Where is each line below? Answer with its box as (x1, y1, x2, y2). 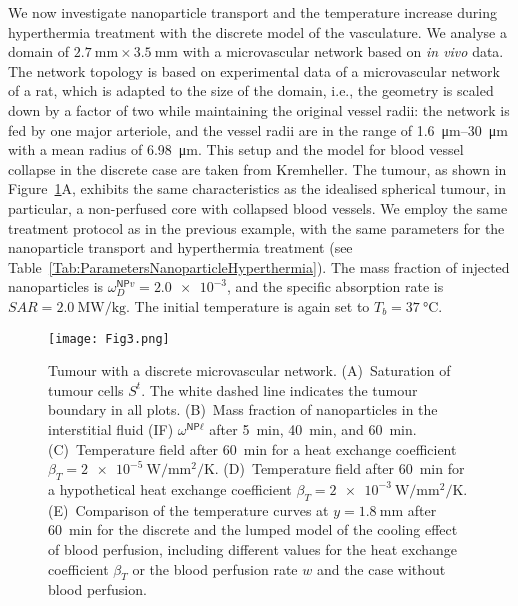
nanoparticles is (8, 276, 104, 297)
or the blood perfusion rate (132, 558, 298, 579)
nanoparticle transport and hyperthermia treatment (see (8, 237, 353, 258)
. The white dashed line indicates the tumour (141, 379, 418, 400)
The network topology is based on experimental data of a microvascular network (8, 60, 500, 81)
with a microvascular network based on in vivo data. (182, 41, 504, 62)
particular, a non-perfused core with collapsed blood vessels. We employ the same (8, 197, 508, 218)
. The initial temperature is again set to (126, 295, 370, 316)
